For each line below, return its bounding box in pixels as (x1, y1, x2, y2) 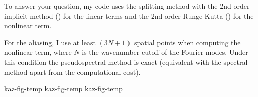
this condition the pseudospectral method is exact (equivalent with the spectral (4, 56, 248, 67)
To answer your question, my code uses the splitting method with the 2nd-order (4, 1, 250, 11)
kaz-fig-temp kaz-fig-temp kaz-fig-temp (4, 83, 123, 94)
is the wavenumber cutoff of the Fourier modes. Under (82, 47, 248, 57)
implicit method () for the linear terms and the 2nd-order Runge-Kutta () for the (4, 10, 254, 21)
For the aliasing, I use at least (4, 37, 96, 47)
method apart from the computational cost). (4, 66, 141, 77)
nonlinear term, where (4, 47, 72, 57)
